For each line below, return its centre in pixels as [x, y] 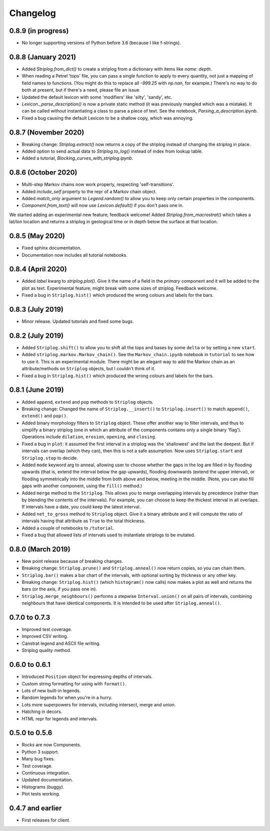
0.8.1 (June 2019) [37, 390]
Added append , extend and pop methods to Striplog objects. [87, 402]
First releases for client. [46, 820]
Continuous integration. [46, 772]
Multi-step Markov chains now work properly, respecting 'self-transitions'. [98, 185]
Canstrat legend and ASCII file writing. [61, 643]
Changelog [32, 13]
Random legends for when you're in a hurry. [67, 697]
